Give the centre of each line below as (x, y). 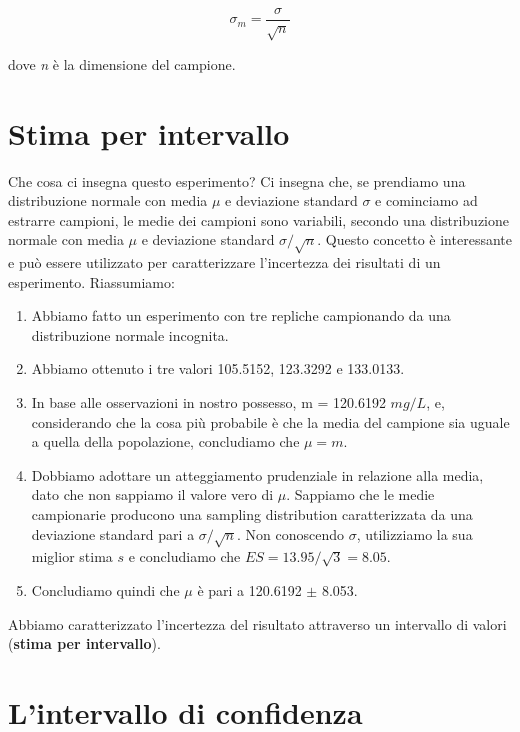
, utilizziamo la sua (414, 533)
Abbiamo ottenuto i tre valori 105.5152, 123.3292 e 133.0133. (218, 368)
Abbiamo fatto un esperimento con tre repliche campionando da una (241, 315)
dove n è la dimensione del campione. (122, 63)
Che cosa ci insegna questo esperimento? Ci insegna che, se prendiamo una (237, 180)
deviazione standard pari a (113, 533)
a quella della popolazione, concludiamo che (165, 441)
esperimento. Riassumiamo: (91, 281)
